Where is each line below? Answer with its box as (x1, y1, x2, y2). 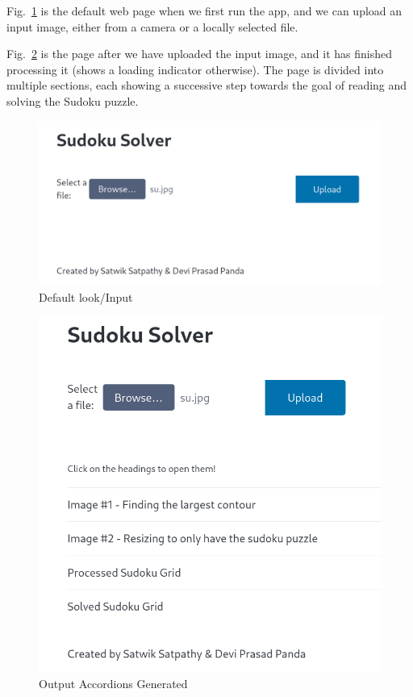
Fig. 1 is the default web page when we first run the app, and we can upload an (6, 2, 403, 19)
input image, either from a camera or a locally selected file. (6, 18, 298, 35)
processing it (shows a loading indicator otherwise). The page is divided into (6, 61, 384, 77)
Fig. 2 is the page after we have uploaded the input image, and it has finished (6, 45, 393, 62)
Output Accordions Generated (39, 675, 188, 692)
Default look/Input (39, 288, 133, 305)
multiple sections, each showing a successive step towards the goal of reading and (6, 77, 407, 94)
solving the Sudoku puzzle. (6, 92, 139, 109)
